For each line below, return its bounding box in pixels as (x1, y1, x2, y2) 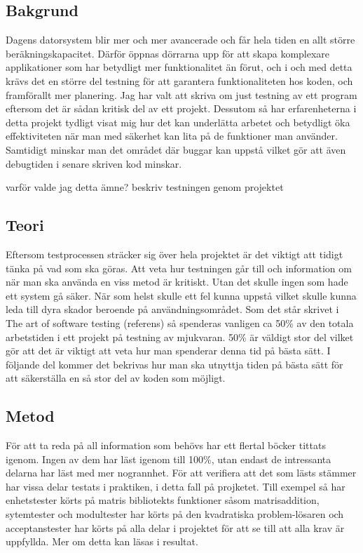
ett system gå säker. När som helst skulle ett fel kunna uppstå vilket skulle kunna (6, 288, 357, 302)
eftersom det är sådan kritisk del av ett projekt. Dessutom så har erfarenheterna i (6, 101, 357, 116)
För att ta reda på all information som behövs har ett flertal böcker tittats (6, 438, 326, 453)
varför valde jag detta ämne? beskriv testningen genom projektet (6, 180, 284, 194)
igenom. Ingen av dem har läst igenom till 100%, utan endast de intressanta (6, 451, 331, 466)
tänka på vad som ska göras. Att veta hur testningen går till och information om (6, 260, 352, 275)
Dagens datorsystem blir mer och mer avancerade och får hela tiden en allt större (6, 32, 355, 47)
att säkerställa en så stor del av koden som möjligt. (6, 371, 226, 385)
